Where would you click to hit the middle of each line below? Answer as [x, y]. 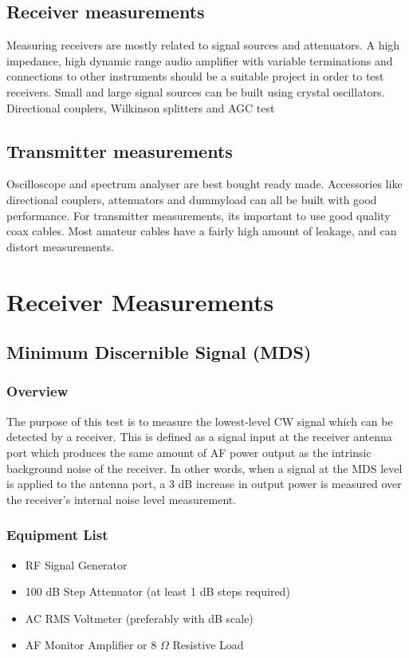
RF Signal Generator [76, 564]
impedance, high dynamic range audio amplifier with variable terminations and [200, 60]
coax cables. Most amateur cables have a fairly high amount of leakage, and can [202, 231]
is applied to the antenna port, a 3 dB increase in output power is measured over [204, 484]
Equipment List [57, 535]
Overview [37, 391]
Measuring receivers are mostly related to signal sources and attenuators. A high [203, 45]
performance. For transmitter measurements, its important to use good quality [199, 215]
